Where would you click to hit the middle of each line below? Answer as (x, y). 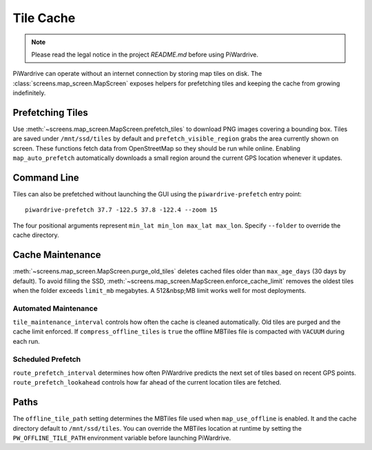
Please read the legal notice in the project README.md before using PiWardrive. (145, 54)
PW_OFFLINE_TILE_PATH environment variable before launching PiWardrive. (122, 438)
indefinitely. (29, 93)
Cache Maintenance (57, 255)
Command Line (46, 178)
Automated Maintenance (55, 308)
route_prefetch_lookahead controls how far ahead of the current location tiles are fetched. (147, 382)
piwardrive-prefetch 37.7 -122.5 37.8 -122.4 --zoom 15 (121, 210)
